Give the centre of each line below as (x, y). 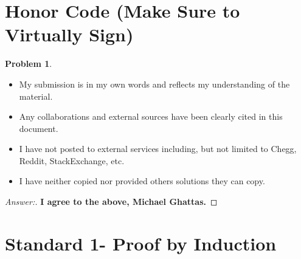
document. (39, 128)
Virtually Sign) (69, 34)
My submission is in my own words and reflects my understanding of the (154, 84)
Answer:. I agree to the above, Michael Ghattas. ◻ (111, 202)
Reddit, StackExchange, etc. (72, 160)
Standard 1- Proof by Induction (141, 243)
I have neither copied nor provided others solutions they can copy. (142, 181)
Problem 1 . (29, 64)
